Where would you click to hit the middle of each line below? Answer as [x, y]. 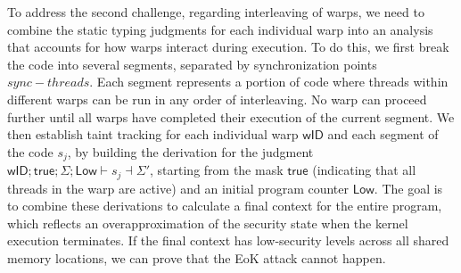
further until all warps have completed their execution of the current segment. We [231, 116]
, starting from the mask [217, 170]
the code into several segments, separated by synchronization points [192, 64]
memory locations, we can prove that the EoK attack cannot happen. [197, 258]
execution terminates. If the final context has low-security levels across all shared [228, 240]
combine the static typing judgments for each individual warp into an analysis [220, 29]
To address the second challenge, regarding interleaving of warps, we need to [216, 12]
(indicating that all [364, 170]
